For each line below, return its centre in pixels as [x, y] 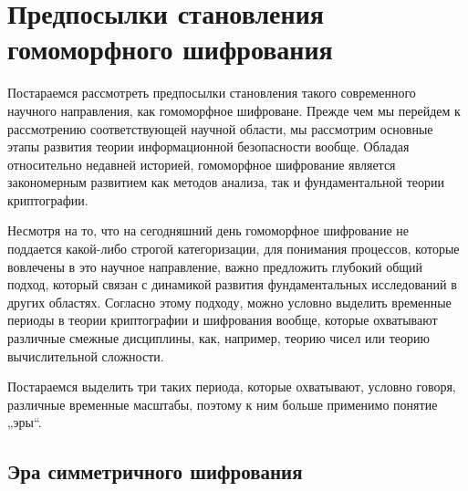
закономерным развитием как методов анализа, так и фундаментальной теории [226, 182]
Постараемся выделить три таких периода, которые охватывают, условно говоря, [232, 387]
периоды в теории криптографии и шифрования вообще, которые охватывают [223, 320]
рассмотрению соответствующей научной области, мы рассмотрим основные [220, 128]
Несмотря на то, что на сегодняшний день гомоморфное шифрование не [208, 230]
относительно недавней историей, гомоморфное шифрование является [202, 164]
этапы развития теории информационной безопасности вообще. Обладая [208, 146]
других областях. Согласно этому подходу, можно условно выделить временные [229, 302]
